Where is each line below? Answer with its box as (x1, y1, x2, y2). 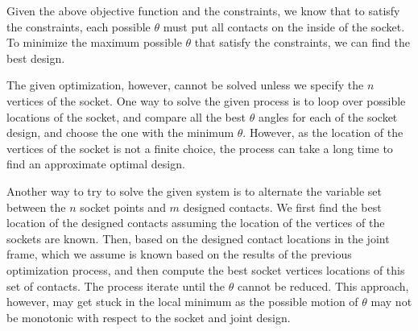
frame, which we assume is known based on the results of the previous (6, 246, 352, 263)
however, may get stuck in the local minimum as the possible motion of (6, 293, 358, 310)
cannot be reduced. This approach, (237, 277, 409, 294)
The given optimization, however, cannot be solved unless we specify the (6, 77, 364, 93)
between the (6, 198, 66, 215)
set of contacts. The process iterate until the (6, 277, 226, 294)
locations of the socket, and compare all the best (6, 108, 246, 125)
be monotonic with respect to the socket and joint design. (6, 308, 291, 325)
